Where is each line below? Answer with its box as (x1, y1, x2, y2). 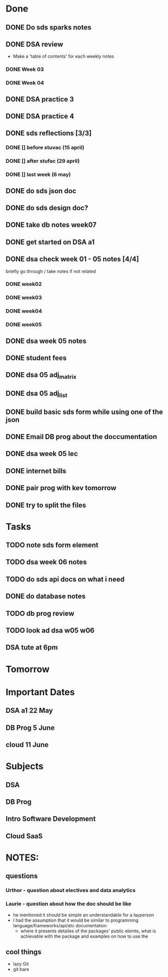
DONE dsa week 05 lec (6, 450, 78, 458)
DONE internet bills (6, 467, 67, 475)
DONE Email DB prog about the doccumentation (6, 432, 157, 441)
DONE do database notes (6, 592, 86, 601)
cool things (6, 947, 42, 956)
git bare (13, 966, 30, 972)
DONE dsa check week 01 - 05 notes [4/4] (6, 255, 139, 264)
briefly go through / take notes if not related (6, 268, 96, 274)
